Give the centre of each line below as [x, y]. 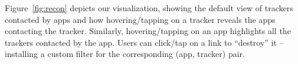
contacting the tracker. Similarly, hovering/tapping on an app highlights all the [148, 31]
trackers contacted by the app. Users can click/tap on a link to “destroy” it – [144, 42]
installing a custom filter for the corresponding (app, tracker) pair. [125, 54]
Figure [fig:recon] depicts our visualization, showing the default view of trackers [149, 8]
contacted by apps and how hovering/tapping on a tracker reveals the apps [140, 19]
